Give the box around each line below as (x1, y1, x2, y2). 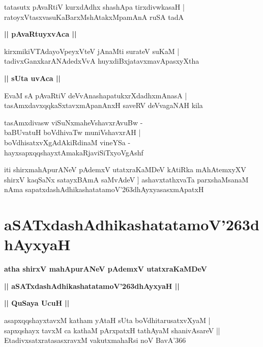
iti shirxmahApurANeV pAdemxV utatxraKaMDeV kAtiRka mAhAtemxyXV (4, 164, 246, 175)
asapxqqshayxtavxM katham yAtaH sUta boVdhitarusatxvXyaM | (4, 315, 211, 325)
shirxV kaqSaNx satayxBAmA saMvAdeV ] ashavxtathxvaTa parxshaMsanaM (4, 174, 249, 184)
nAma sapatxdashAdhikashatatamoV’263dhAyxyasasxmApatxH (4, 184, 204, 195)
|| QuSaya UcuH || (4, 298, 70, 308)
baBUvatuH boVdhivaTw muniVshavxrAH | (4, 127, 141, 138)
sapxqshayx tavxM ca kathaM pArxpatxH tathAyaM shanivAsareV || (4, 325, 220, 335)
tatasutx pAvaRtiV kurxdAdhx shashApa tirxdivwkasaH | (4, 2, 185, 12)
